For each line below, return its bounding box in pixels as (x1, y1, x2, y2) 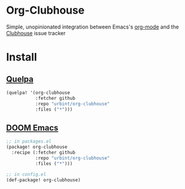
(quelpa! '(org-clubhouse (6, 90, 70, 96)
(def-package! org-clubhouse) (6, 177, 81, 183)
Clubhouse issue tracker (6, 29, 66, 36)
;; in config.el (6, 171, 46, 177)
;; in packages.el (6, 138, 52, 144)
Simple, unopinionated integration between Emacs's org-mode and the (6, 23, 179, 30)
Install (6, 51, 37, 64)
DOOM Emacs (6, 122, 59, 133)
